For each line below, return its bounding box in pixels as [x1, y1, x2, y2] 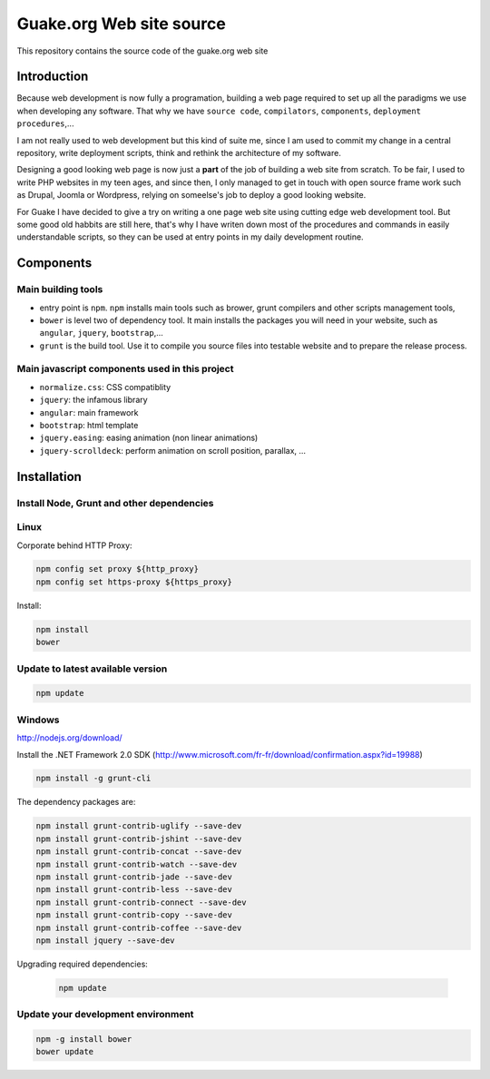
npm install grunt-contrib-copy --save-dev [35, 910, 233, 920]
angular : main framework [39, 407, 139, 417]
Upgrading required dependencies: [16, 958, 149, 969]
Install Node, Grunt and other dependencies [16, 496, 214, 509]
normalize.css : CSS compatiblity [39, 381, 171, 392]
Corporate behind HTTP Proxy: [16, 540, 132, 551]
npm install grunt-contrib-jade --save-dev [35, 872, 233, 882]
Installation [16, 468, 82, 485]
